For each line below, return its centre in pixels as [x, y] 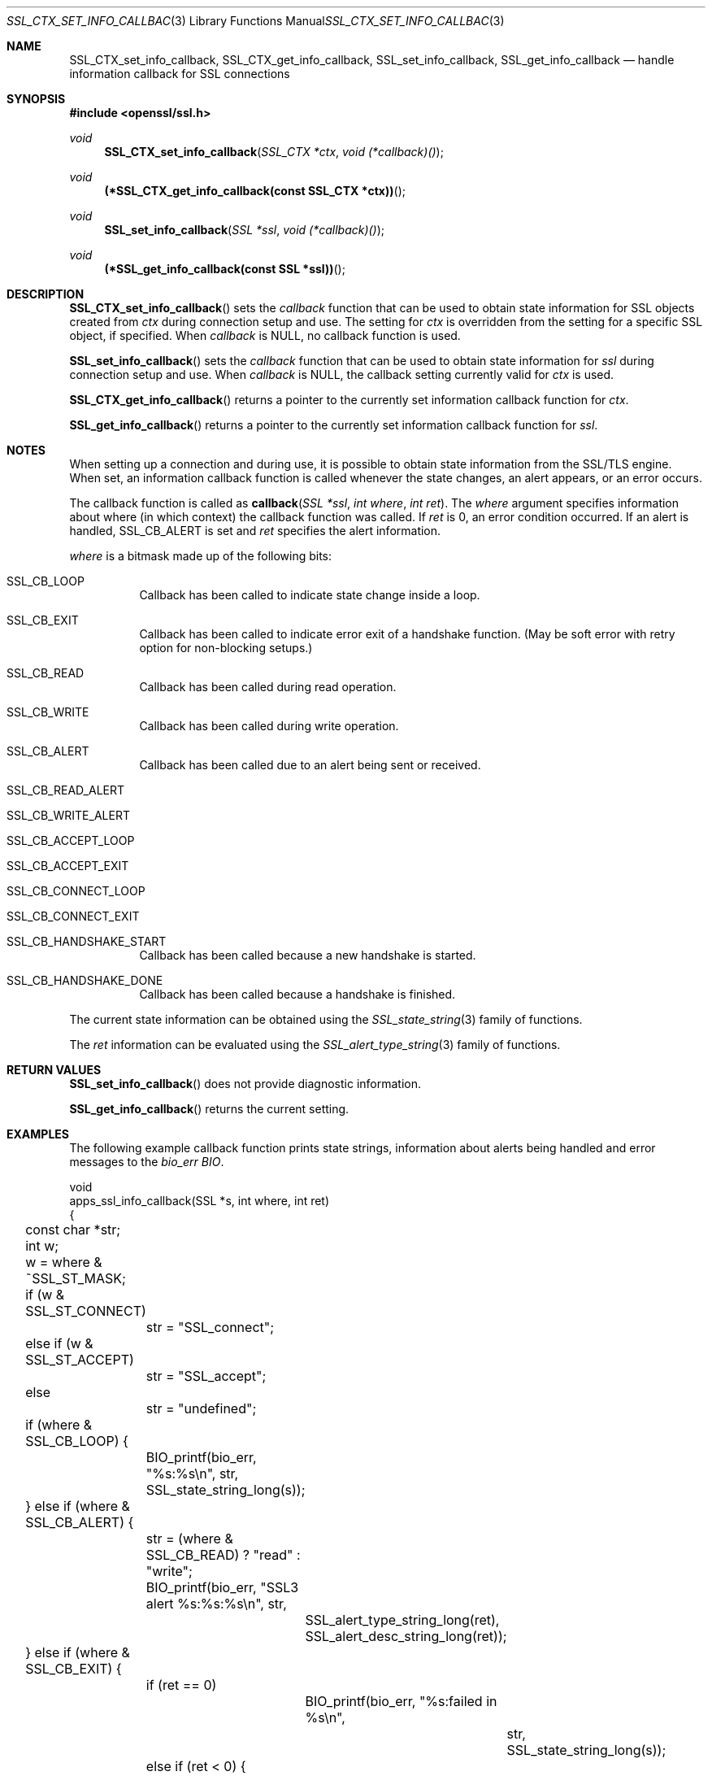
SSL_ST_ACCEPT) [80, 1360]
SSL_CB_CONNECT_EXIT [73, 916]
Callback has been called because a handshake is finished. [297, 994]
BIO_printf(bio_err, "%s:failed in [401, 1701]
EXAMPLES [38, 1134]
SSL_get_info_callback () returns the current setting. [209, 1109]
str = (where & [189, 1539]
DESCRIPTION [46, 294]
